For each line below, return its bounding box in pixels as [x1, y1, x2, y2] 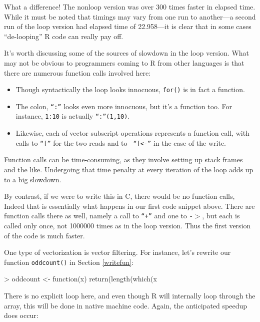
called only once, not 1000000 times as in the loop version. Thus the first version [4, 220, 251, 230]
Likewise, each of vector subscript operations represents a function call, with [15, 128, 249, 138]
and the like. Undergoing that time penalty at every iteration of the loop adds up [4, 164, 253, 174]
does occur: [4, 310, 38, 320]
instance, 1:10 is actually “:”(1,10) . [15, 111, 130, 121]
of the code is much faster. [4, 230, 85, 240]
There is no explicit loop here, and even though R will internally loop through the [4, 290, 255, 301]
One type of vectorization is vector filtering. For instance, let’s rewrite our [4, 247, 231, 257]
